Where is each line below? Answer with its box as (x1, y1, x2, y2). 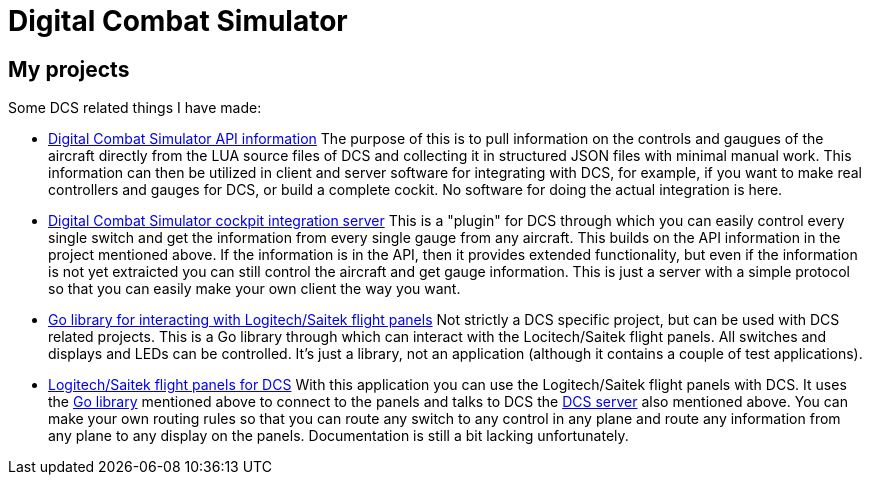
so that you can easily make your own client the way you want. (48, 280, 461, 298)
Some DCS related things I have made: (8, 99, 262, 117)
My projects (8, 56, 130, 82)
